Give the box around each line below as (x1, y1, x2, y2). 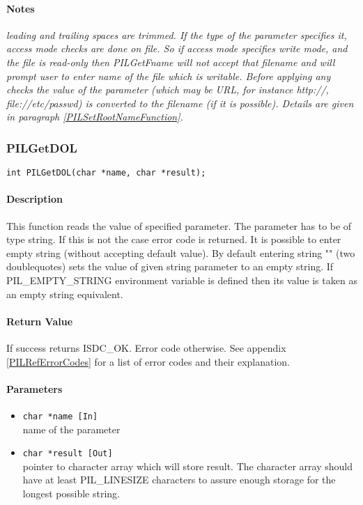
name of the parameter (22, 421, 121, 436)
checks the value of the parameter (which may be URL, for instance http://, (6, 82, 329, 97)
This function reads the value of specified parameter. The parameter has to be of (6, 218, 352, 233)
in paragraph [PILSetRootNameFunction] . (6, 109, 183, 124)
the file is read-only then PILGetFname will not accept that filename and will (6, 54, 335, 69)
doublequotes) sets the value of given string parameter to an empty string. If (6, 259, 334, 274)
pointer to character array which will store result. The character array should (22, 458, 353, 473)
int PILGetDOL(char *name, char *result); (6, 168, 206, 178)
